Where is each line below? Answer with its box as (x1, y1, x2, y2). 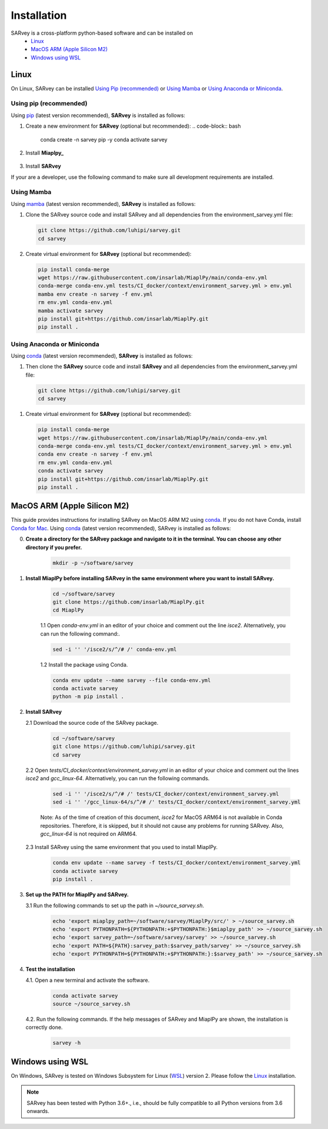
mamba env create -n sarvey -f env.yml (38, 291, 153, 297)
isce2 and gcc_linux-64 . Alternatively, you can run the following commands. (25, 774, 210, 782)
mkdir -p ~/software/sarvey (52, 559, 133, 566)
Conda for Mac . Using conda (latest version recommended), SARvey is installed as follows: (11, 524, 232, 532)
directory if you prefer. (25, 544, 82, 551)
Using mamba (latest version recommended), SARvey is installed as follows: (11, 200, 196, 207)
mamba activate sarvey (38, 307, 103, 314)
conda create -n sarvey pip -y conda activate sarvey (40, 136, 168, 143)
